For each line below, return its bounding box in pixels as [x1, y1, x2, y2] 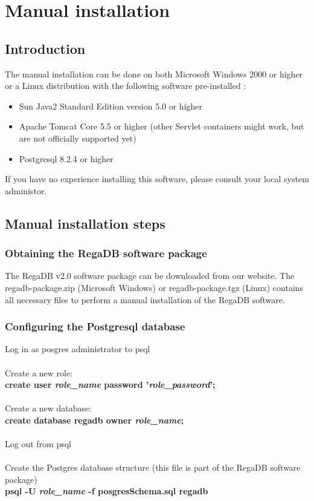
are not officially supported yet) [19, 131, 136, 144]
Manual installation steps [5, 214, 165, 232]
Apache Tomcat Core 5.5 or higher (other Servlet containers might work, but [19, 120, 304, 133]
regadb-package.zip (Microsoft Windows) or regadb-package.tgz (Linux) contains [5, 281, 304, 293]
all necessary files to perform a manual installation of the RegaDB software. [5, 293, 285, 306]
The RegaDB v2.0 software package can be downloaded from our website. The [5, 269, 295, 282]
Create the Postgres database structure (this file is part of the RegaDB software [5, 461, 301, 474]
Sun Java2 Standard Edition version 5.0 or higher [19, 99, 203, 112]
